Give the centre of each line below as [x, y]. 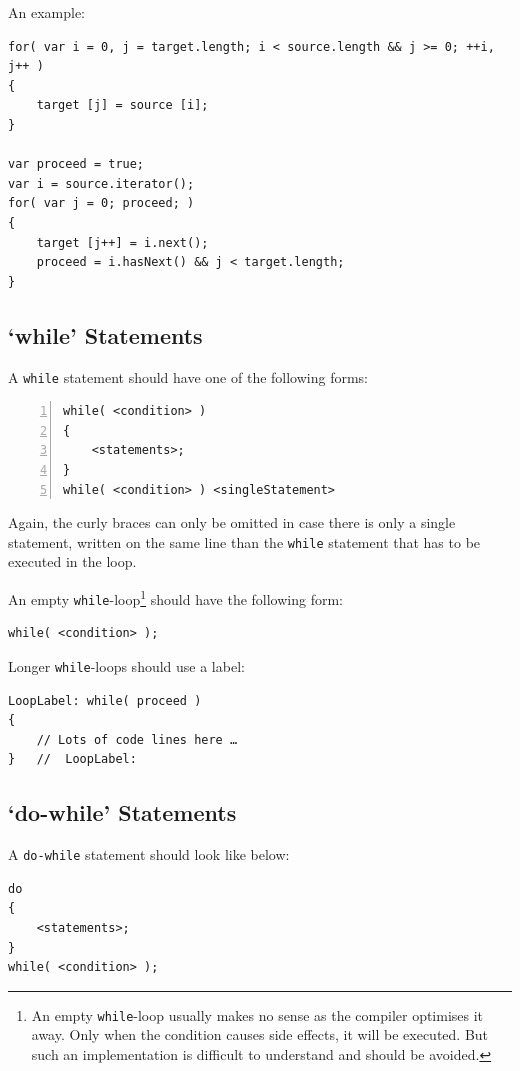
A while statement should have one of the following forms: [188, 376]
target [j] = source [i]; [122, 105]
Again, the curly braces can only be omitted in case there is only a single [232, 522]
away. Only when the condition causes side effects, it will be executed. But [260, 1034]
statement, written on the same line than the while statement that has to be [244, 541]
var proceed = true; [76, 164]
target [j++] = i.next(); [122, 242]
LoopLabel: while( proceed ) [105, 700]
